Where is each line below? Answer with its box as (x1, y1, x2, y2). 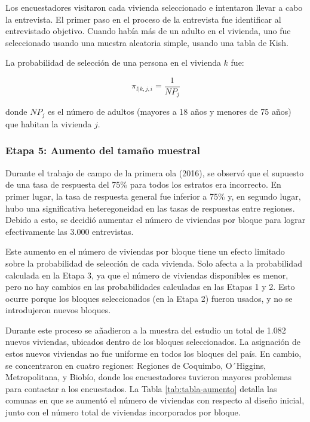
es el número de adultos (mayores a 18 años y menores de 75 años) (47, 105, 291, 118)
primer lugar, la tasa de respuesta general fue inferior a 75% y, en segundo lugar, (5, 189, 301, 202)
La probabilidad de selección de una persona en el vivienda (5, 56, 221, 69)
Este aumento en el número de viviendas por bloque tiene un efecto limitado (5, 245, 285, 258)
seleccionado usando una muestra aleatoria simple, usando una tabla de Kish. (5, 36, 288, 48)
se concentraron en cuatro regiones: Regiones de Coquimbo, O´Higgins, (5, 359, 266, 371)
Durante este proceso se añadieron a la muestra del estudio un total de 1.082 (5, 323, 286, 336)
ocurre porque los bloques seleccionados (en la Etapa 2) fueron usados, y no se (5, 292, 293, 304)
